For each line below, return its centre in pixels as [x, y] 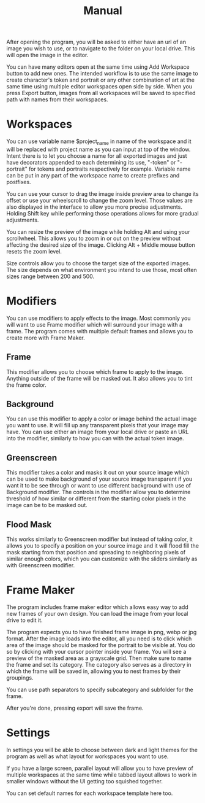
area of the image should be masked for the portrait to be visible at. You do [101, 645]
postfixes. [19, 182]
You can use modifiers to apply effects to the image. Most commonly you [99, 318]
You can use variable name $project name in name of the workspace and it [99, 142]
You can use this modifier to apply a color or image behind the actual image [102, 419]
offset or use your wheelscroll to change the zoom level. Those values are [99, 200]
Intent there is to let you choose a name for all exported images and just [97, 156]
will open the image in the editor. [47, 55]
